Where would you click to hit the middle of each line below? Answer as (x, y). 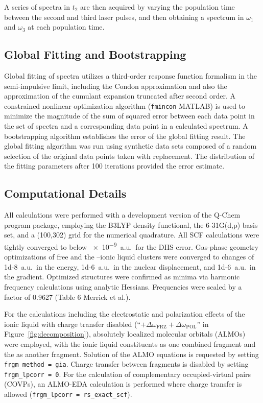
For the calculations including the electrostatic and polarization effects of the (125, 314)
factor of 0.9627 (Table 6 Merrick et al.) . (67, 297)
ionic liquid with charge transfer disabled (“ (73, 324)
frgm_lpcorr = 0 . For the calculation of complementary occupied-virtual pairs (128, 374)
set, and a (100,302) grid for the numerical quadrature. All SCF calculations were (132, 235)
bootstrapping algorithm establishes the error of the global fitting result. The (125, 136)
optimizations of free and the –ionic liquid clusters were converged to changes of (129, 257)
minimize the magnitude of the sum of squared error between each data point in (129, 116)
